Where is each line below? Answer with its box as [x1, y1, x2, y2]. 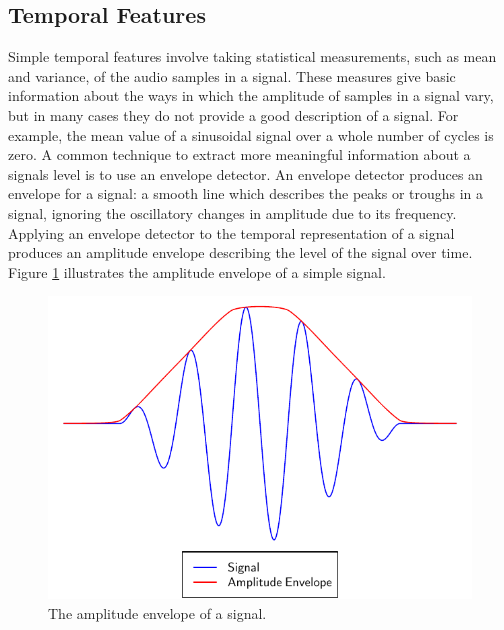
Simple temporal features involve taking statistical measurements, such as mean [8, 46, 497, 67]
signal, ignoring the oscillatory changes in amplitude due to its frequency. [8, 202, 457, 223]
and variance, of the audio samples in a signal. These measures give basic [8, 65, 456, 86]
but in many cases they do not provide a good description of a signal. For [8, 104, 459, 125]
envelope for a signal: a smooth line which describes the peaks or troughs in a [8, 183, 484, 204]
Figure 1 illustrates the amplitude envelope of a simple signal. [8, 261, 386, 282]
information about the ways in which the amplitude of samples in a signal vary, [8, 85, 494, 106]
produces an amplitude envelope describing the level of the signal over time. [8, 242, 473, 263]
